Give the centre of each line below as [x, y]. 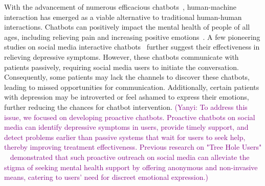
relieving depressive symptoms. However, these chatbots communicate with [122, 56]
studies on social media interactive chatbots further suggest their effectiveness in [132, 47]
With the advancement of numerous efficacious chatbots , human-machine [120, 7]
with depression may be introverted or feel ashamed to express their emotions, [127, 97]
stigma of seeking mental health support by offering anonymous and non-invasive [131, 167]
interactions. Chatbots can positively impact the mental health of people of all [127, 27]
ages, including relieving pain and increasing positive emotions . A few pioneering [132, 37]
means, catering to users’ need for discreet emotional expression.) [106, 177]
